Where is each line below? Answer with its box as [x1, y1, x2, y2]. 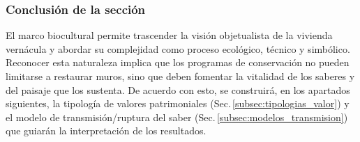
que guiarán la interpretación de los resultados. [6, 123, 207, 138]
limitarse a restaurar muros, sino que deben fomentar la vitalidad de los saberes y [6, 69, 355, 83]
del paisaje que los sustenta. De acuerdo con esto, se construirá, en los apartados [6, 82, 350, 97]
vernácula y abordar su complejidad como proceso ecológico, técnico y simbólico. [6, 41, 350, 56]
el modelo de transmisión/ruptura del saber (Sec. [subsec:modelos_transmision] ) [6, 109, 348, 124]
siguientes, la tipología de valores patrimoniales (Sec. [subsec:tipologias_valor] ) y [6, 96, 350, 111]
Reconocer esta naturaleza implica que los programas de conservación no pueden [6, 55, 350, 70]
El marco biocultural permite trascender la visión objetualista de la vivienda [6, 28, 333, 42]
